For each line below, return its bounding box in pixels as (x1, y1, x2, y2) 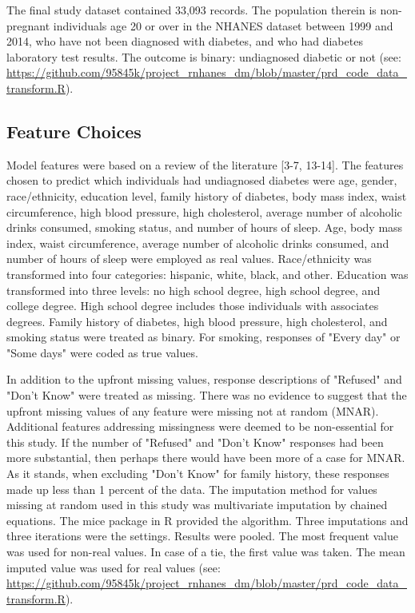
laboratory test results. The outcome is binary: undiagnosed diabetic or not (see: (6, 48, 401, 65)
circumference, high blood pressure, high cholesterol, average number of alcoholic (6, 203, 402, 220)
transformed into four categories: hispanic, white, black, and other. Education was (6, 265, 409, 282)
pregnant (6, 17, 50, 34)
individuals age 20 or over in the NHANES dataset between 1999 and (53, 17, 393, 34)
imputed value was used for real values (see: (6, 559, 221, 575)
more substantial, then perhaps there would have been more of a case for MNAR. (6, 449, 405, 466)
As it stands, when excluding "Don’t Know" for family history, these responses (6, 465, 389, 482)
